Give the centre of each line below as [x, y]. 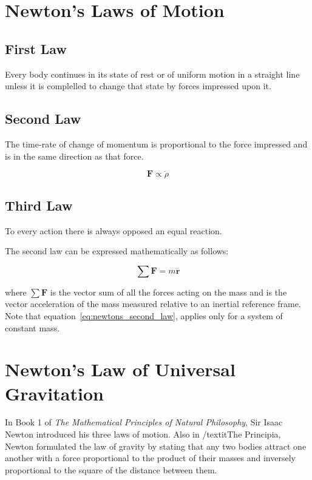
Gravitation [54, 393]
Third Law [39, 205]
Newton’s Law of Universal [120, 369]
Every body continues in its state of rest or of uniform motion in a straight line [152, 74]
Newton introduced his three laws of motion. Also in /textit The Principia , [143, 434]
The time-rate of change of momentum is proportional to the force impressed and [156, 144]
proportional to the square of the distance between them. [111, 469]
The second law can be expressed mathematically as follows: [117, 251]
